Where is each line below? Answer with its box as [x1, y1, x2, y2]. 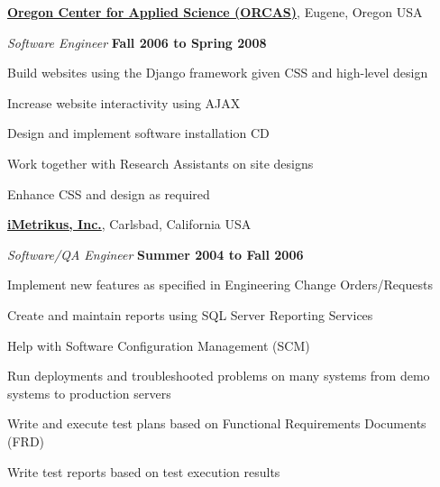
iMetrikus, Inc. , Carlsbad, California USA [7, 215, 252, 234]
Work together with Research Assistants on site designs [7, 153, 314, 172]
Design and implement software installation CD [7, 124, 270, 142]
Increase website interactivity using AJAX [7, 93, 241, 112]
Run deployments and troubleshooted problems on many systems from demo [7, 366, 430, 385]
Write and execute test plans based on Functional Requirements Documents [7, 414, 426, 433]
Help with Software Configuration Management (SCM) [7, 335, 310, 354]
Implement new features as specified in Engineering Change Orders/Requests [7, 275, 433, 294]
